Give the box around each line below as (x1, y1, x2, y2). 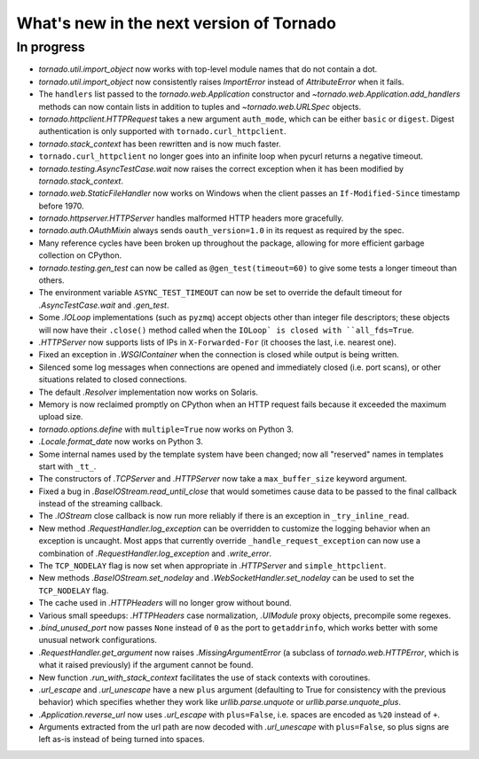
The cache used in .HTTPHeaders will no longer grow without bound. (38, 598, 292, 608)
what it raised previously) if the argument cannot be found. (38, 660, 254, 670)
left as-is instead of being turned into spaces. (38, 734, 206, 745)
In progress (16, 39, 86, 55)
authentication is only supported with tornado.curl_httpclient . (38, 126, 287, 137)
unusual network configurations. (38, 635, 157, 646)
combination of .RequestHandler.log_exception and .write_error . (38, 548, 272, 559)
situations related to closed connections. (38, 374, 187, 385)
